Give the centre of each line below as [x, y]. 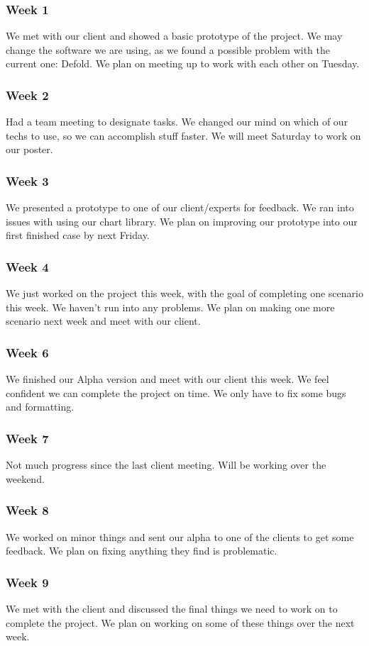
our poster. [29, 149]
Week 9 [27, 582]
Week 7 [27, 438]
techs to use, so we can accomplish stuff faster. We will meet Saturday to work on [183, 135]
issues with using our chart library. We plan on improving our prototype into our [182, 221]
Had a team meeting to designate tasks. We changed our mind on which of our [177, 122]
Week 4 [27, 266]
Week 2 [27, 95]
